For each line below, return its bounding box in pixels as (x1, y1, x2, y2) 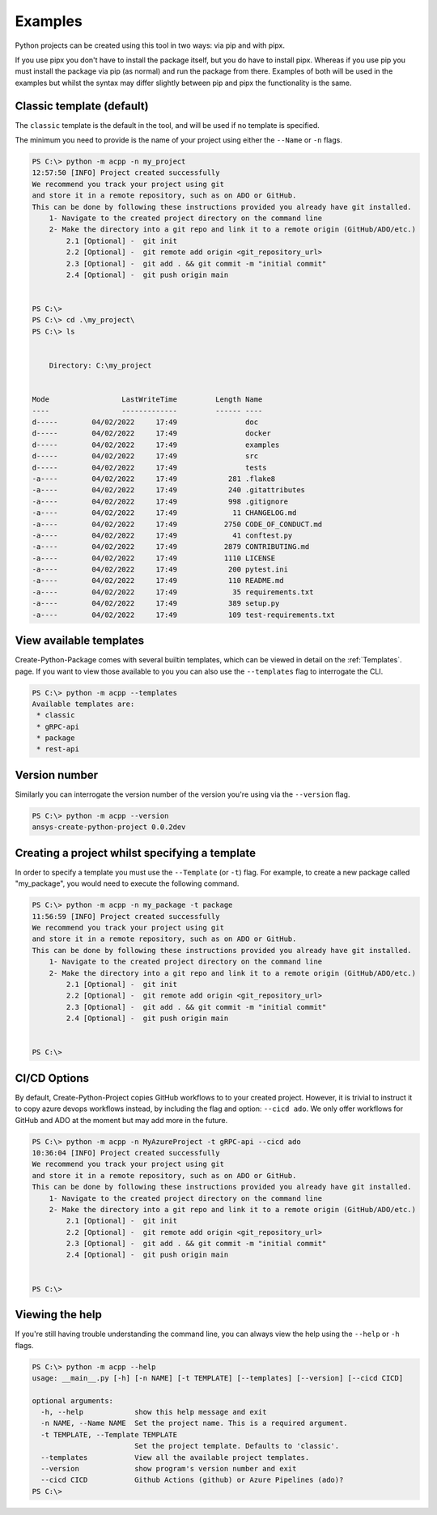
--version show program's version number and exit (40, 1464, 297, 1474)
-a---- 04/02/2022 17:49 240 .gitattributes (32, 486, 306, 495)
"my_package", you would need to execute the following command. (15, 879, 240, 888)
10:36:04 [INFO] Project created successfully (32, 1148, 220, 1157)
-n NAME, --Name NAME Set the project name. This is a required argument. (40, 1419, 348, 1428)
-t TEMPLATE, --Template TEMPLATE (40, 1430, 178, 1439)
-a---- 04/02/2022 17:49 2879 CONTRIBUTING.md (32, 543, 310, 551)
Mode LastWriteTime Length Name (32, 395, 263, 404)
